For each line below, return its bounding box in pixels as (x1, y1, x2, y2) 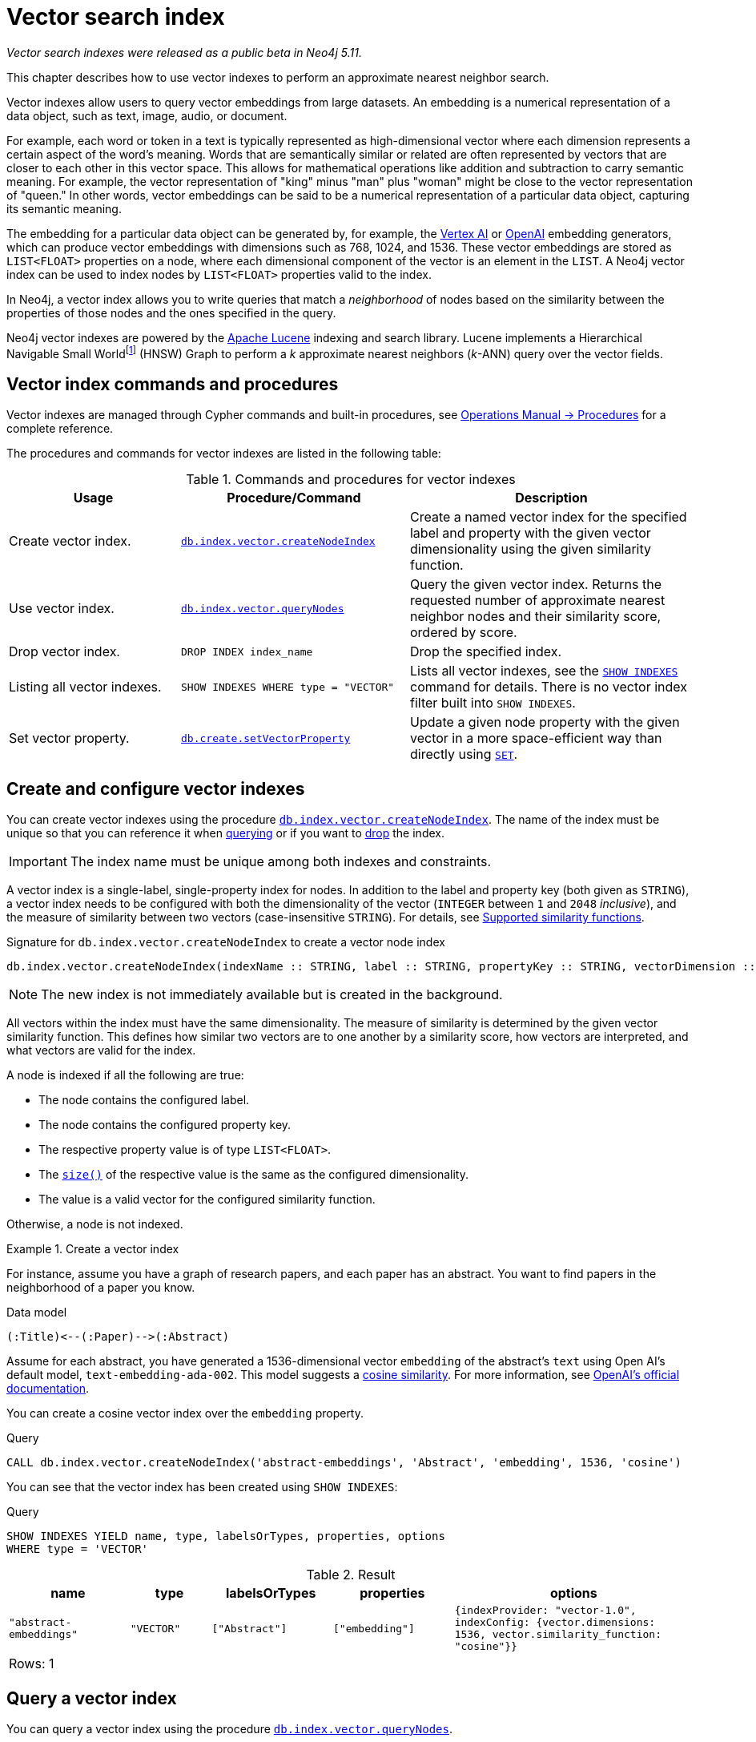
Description (515, 490, 588, 506)
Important (9, 853, 67, 870)
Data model (6, 1305, 67, 1320)
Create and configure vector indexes (6, 778, 305, 799)
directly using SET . (409, 746, 518, 763)
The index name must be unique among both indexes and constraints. (70, 853, 492, 870)
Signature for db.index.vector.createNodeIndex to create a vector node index (6, 935, 445, 950)
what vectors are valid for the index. (6, 1043, 196, 1058)
